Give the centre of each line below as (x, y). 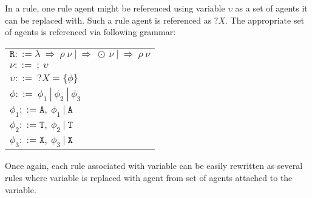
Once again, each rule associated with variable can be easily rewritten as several (154, 166)
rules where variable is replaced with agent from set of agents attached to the (149, 177)
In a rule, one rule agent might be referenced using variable (115, 8)
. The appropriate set (265, 20)
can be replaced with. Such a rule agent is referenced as (108, 20)
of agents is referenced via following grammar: (90, 32)
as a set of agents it (271, 8)
